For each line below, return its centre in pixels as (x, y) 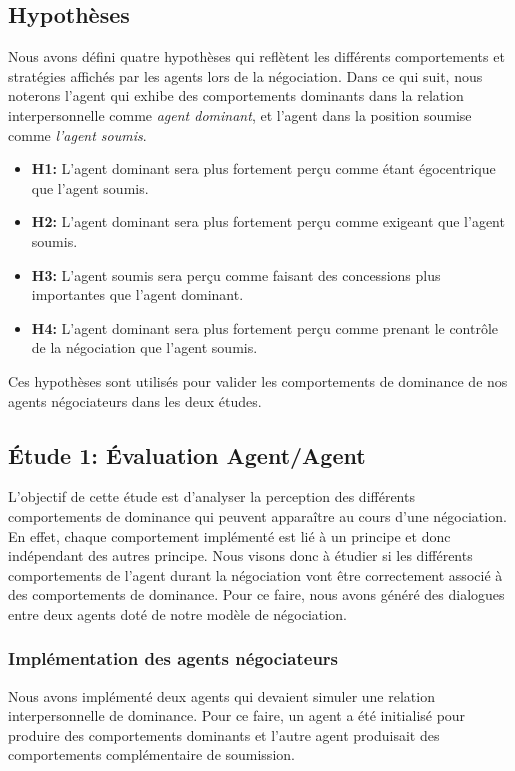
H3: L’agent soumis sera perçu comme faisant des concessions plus (236, 274)
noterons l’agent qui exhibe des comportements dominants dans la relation (236, 95)
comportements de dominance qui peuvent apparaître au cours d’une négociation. (257, 515)
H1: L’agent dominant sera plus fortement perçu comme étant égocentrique (263, 168)
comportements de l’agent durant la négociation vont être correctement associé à (255, 574)
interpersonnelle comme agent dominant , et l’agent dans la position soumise (240, 114)
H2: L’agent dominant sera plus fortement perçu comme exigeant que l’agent (268, 221)
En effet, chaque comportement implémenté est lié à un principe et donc (229, 535)
